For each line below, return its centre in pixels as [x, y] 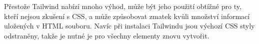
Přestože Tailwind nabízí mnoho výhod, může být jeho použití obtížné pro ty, [123, 6]
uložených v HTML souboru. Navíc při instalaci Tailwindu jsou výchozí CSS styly [129, 26]
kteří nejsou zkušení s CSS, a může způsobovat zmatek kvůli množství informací [127, 16]
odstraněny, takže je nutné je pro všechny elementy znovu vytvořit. [107, 35]
